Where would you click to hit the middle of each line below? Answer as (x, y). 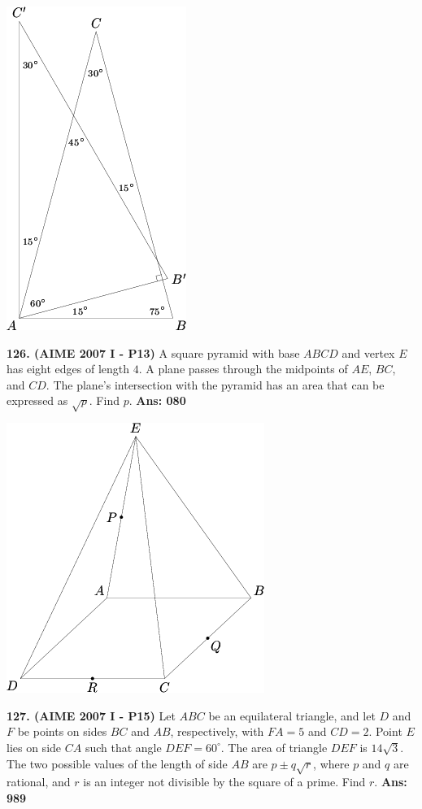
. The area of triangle (274, 747)
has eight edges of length (68, 369)
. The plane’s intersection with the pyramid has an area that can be (215, 384)
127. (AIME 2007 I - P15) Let (91, 715)
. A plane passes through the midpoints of (243, 369)
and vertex (368, 352)
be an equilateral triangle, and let (292, 715)
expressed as (37, 400)
